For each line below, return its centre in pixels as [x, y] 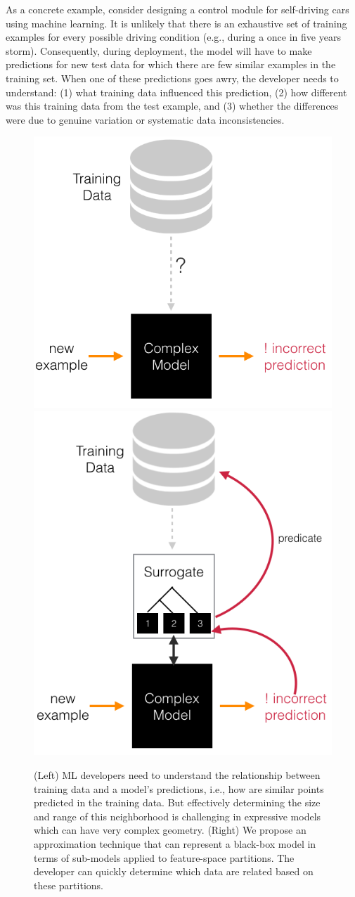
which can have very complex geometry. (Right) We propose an [170, 830]
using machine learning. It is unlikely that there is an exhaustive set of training [176, 23]
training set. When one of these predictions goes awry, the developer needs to [172, 78]
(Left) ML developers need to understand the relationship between [177, 775]
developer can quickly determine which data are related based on [174, 871]
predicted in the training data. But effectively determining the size [177, 802]
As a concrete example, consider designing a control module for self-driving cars [177, 9]
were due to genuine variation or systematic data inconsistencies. [145, 119]
